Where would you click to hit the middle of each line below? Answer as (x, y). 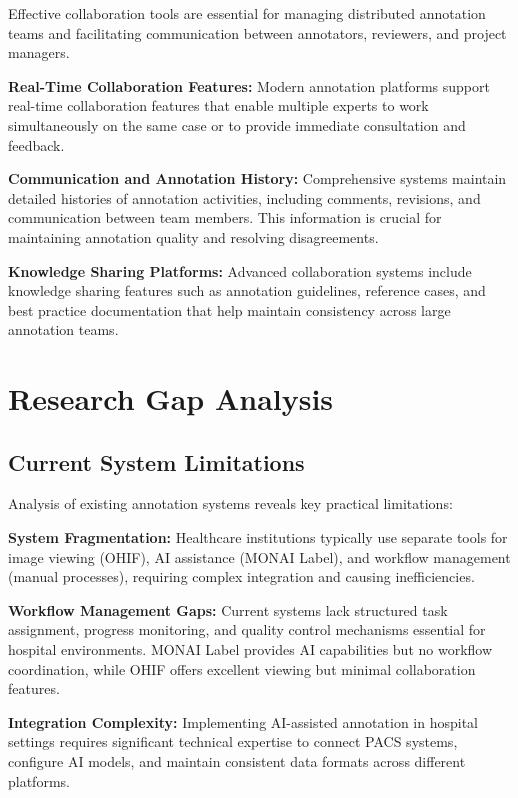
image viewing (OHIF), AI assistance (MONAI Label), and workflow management (259, 556)
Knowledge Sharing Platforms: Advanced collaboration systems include (240, 270)
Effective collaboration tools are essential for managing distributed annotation (247, 13)
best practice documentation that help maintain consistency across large (229, 309)
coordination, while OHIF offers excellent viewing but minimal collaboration (242, 668)
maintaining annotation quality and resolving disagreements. (193, 236)
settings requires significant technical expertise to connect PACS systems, (233, 741)
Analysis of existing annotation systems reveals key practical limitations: (230, 503)
